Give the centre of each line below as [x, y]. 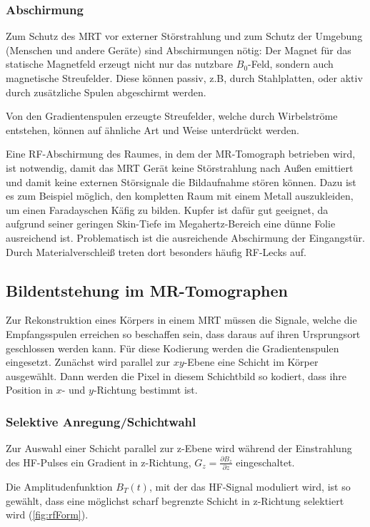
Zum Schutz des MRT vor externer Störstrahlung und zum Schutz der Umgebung [184, 36]
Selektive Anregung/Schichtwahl [101, 421]
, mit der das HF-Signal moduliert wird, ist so [250, 487]
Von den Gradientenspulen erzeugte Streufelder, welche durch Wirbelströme [172, 116]
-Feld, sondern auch [291, 64]
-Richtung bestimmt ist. [145, 390]
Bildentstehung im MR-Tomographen [147, 290]
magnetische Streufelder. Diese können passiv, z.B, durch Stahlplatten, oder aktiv [184, 78]
